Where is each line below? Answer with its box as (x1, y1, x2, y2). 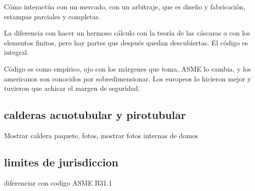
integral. (4, 47, 29, 57)
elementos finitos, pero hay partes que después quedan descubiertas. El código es (4, 37, 248, 47)
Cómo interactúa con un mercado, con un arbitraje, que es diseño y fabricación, (4, 1, 246, 11)
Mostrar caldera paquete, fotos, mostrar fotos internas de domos (4, 130, 199, 140)
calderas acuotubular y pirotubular (4, 107, 186, 122)
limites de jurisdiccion (4, 154, 119, 169)
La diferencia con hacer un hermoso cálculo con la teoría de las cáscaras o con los (4, 28, 251, 38)
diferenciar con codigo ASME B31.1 (4, 177, 112, 188)
